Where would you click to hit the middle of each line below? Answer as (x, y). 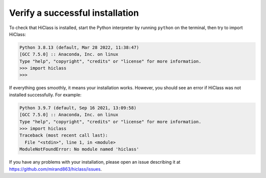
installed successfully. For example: (45, 95)
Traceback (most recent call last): (64, 135)
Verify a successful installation (74, 13)
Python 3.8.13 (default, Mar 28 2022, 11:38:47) (79, 47)
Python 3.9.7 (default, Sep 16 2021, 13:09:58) (78, 108)
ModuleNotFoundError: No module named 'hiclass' (79, 149)
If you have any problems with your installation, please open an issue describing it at (95, 162)
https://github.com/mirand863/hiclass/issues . (55, 169)
